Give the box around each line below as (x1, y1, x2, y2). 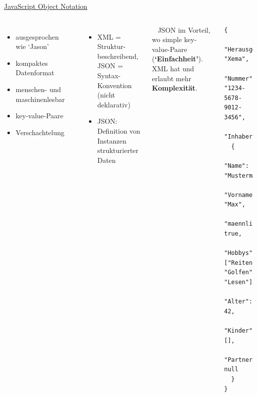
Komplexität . (152, 83, 198, 93)
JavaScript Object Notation (4, 1, 87, 11)
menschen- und (15, 84, 61, 94)
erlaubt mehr (152, 73, 191, 83)
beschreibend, (97, 50, 138, 61)
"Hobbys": (224, 249, 256, 257)
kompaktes (15, 57, 48, 68)
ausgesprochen (15, 31, 59, 42)
